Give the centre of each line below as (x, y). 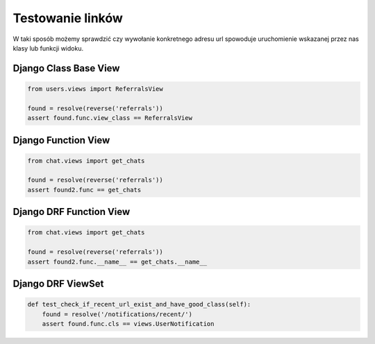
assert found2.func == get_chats (84, 190)
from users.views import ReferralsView (95, 89)
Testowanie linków (68, 18)
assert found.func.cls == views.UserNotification (128, 324)
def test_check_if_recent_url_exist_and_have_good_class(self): (139, 304)
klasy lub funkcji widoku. (48, 48)
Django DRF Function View (72, 212)
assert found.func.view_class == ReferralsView (110, 118)
